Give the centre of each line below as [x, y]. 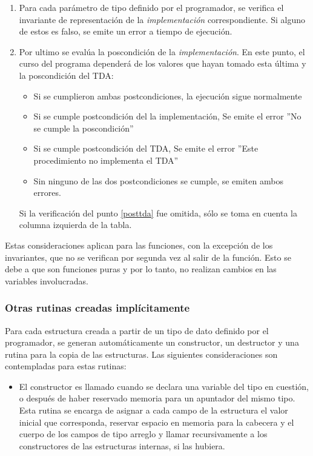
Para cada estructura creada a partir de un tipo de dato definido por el [137, 330]
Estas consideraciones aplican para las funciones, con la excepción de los [139, 245]
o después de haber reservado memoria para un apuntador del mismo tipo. [157, 398]
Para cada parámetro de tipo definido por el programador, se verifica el [151, 7]
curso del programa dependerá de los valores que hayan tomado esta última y [163, 63]
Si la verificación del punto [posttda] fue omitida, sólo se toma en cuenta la [158, 213]
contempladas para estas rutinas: [66, 366]
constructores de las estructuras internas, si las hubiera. [122, 445]
